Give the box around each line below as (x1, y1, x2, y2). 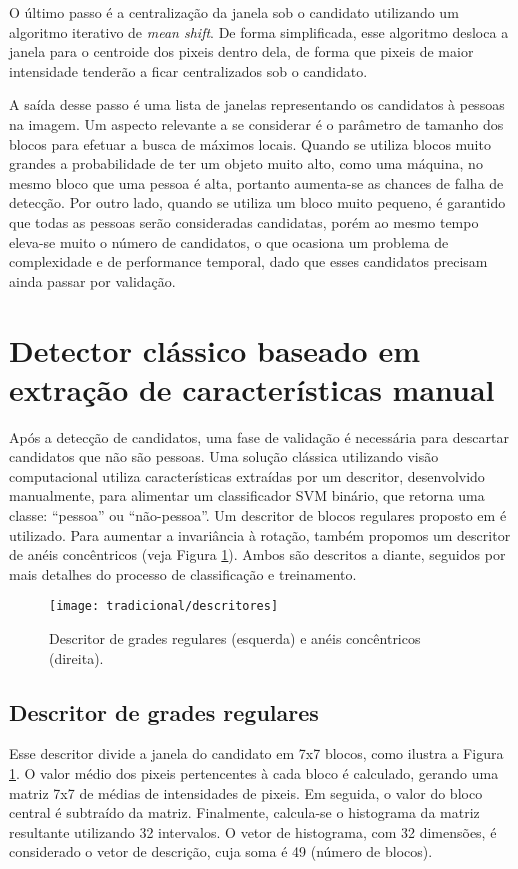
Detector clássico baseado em (9, 329, 420, 370)
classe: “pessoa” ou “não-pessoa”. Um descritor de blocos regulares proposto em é (9, 505, 507, 525)
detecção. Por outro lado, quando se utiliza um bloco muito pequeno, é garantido (9, 192, 506, 213)
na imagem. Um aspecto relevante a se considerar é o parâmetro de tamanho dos (9, 113, 504, 134)
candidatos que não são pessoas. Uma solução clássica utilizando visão (9, 446, 439, 467)
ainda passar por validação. (9, 270, 176, 291)
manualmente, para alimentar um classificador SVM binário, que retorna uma (9, 485, 485, 506)
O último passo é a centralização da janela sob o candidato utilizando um (9, 2, 459, 22)
